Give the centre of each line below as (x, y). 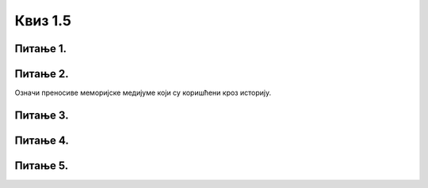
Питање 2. (42, 74)
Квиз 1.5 (43, 21)
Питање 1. (41, 49)
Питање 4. (42, 140)
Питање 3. (42, 115)
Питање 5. (42, 165)
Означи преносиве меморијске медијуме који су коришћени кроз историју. (143, 93)
